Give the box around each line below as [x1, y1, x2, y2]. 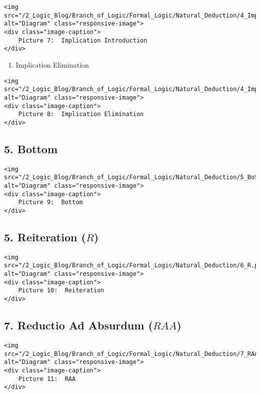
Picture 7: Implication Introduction [18, 37, 147, 44]
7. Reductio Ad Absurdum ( [4, 317, 153, 333]
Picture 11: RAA [18, 375, 76, 382]
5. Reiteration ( [4, 229, 86, 244]
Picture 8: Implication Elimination [18, 111, 144, 118]
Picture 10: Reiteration [18, 287, 104, 294]
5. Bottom [4, 141, 58, 156]
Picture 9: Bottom [18, 199, 83, 206]
